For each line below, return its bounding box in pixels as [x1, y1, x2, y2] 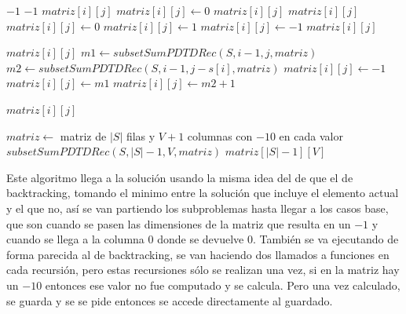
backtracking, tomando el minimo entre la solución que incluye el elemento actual [6, 184, 399, 201]
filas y [126, 127, 155, 144]
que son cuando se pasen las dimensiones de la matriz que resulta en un [6, 215, 351, 232]
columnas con [187, 127, 253, 144]
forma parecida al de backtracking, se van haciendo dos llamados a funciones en [6, 246, 390, 262]
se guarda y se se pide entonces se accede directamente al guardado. [6, 292, 333, 309]
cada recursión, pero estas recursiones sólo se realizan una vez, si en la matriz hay [6, 261, 400, 278]
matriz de [60, 127, 107, 144]
